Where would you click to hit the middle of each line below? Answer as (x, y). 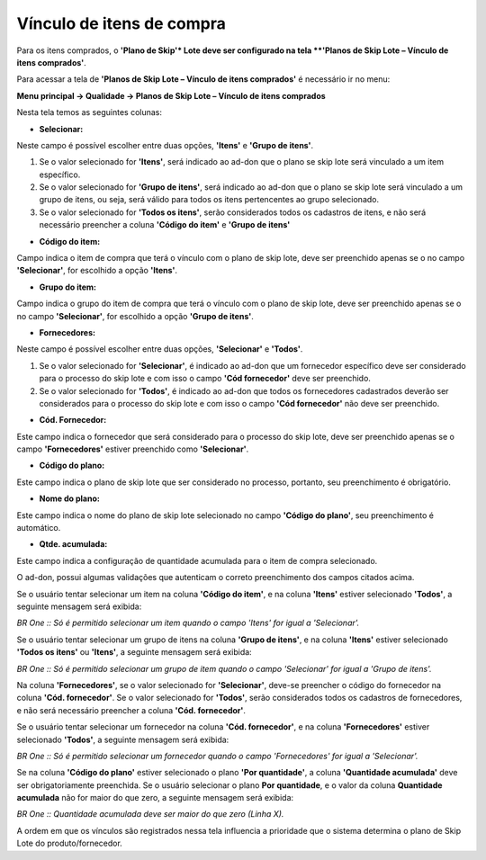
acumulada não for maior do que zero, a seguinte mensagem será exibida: (155, 798)
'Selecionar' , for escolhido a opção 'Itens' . (97, 271)
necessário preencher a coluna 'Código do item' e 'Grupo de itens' (165, 225)
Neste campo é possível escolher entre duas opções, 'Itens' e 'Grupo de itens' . (165, 145)
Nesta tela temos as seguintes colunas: (89, 112)
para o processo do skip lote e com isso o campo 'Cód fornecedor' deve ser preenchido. (205, 379)
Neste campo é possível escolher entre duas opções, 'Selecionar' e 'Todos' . (160, 349)
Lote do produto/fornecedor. (70, 843)
